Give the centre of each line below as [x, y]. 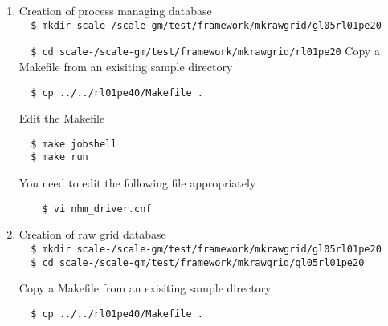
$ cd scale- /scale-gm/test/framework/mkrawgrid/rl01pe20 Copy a [205, 51]
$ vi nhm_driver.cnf [97, 209]
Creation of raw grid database [92, 234]
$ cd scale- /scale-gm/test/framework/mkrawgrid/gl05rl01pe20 [198, 262]
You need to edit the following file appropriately [137, 183]
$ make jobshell [74, 144]
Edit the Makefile [62, 118]
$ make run [59, 157]
